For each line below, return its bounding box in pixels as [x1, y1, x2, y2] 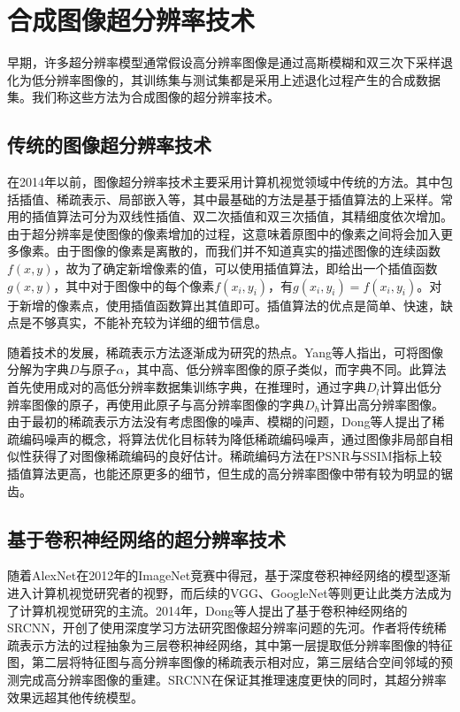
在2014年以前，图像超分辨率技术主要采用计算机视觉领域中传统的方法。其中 [7, 172, 441, 191]
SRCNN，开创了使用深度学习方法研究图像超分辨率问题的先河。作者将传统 [7, 618, 434, 637]
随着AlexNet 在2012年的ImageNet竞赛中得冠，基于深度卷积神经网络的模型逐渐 [7, 566, 451, 585]
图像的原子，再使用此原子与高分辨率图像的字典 [31, 394, 304, 413]
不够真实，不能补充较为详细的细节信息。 [31, 313, 267, 332]
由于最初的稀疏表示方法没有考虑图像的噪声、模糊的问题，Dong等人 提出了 [7, 412, 433, 431]
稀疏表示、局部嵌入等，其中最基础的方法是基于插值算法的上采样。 [56, 189, 441, 208]
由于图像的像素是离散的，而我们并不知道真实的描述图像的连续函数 [56, 241, 441, 260]
